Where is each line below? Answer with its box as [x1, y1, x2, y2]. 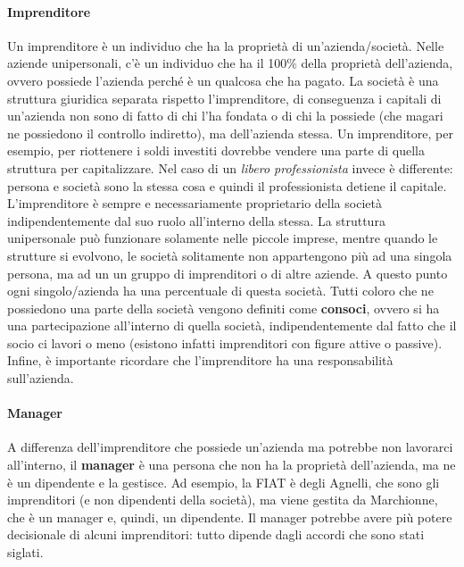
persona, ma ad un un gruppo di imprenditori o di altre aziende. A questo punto [7, 263, 448, 282]
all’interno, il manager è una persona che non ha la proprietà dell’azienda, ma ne [7, 455, 456, 474]
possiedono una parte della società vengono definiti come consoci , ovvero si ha [7, 298, 440, 317]
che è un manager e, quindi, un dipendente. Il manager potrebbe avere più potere [7, 507, 452, 526]
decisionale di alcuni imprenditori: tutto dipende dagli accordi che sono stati [7, 525, 425, 544]
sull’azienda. [7, 369, 74, 388]
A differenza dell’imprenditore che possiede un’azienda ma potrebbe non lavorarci [7, 438, 453, 456]
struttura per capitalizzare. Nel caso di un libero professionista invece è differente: [7, 158, 453, 177]
